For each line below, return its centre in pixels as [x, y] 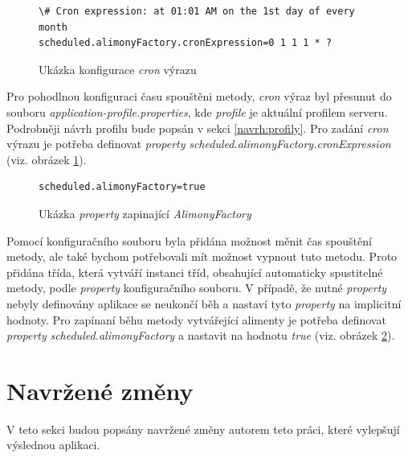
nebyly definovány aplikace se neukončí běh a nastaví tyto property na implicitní [204, 303]
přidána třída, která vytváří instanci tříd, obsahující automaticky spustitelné [195, 272]
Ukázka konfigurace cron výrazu [118, 69]
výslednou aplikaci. [53, 445]
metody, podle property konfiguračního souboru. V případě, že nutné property [197, 288]
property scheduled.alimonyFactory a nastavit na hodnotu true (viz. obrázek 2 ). [201, 335]
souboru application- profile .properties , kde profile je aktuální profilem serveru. [197, 111]
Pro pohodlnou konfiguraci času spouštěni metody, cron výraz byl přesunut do [199, 96]
